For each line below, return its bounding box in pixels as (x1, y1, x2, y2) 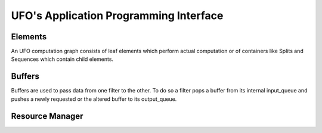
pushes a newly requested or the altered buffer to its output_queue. (11, 95, 177, 103)
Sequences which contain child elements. (11, 55, 113, 63)
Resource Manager (11, 111, 83, 121)
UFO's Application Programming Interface (11, 9, 224, 22)
